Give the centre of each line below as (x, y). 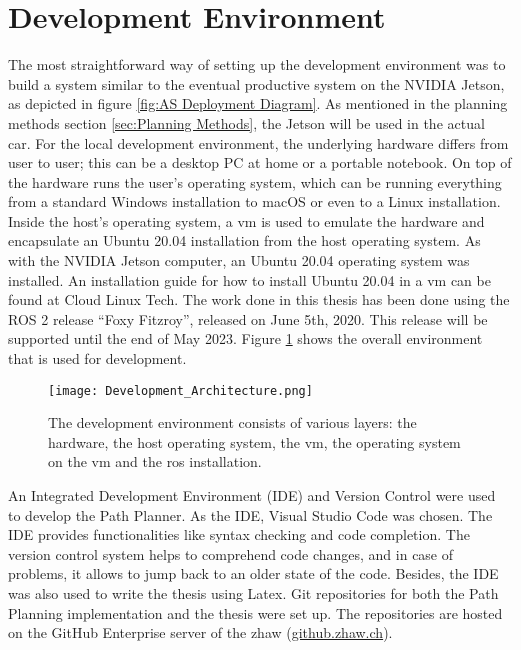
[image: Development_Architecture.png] (180, 390)
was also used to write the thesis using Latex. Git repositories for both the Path (253, 593)
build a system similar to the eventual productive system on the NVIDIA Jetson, (256, 83)
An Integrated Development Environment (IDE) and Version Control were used (252, 495)
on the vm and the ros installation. (155, 461)
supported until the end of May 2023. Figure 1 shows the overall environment (245, 338)
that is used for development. (97, 358)
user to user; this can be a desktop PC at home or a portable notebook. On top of (260, 162)
